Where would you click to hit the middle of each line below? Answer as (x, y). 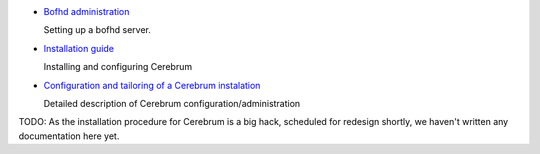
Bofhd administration (86, 11)
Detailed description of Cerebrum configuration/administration (172, 103)
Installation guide (79, 48)
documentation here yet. (69, 136)
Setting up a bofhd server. (97, 30)
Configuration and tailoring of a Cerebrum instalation (152, 85)
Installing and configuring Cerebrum (118, 67)
